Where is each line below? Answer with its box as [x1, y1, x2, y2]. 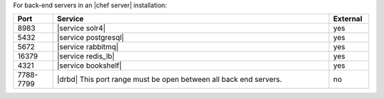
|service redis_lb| [57, 51, 115, 61]
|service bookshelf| [57, 61, 122, 71]
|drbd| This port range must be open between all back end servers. [57, 75, 282, 85]
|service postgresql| [57, 33, 124, 43]
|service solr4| [57, 24, 106, 33]
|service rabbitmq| [57, 42, 119, 52]
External [333, 14, 363, 24]
